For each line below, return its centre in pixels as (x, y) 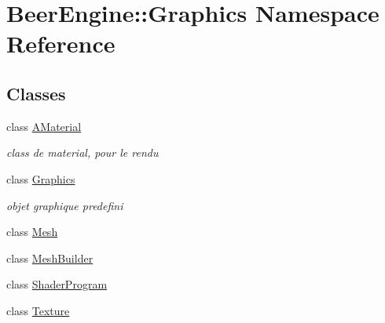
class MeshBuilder (50, 258)
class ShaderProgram (57, 284)
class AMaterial (44, 126)
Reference (61, 44)
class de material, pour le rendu (82, 152)
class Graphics (41, 178)
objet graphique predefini (65, 205)
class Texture (38, 310)
